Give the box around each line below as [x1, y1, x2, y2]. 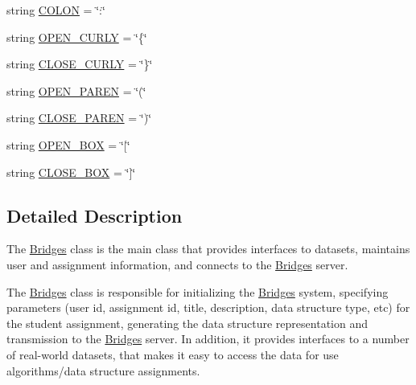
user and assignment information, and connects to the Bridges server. [6, 256, 348, 272]
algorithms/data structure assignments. [6, 362, 200, 379]
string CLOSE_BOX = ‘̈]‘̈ [6, 163, 136, 180]
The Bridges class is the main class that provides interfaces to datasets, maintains [6, 240, 410, 257]
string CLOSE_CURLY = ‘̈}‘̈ [6, 55, 153, 72]
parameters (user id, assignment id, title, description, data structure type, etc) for [6, 299, 410, 316]
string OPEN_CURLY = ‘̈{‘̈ [6, 28, 147, 45]
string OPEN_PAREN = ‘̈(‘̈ [6, 82, 146, 99]
